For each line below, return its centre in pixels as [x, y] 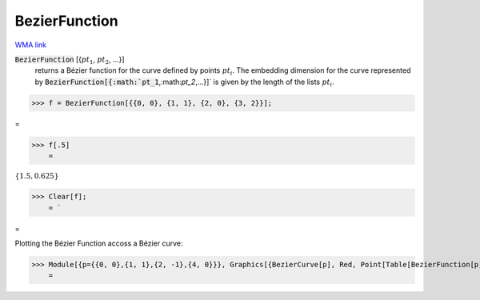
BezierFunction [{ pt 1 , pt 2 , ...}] [70, 60]
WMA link [31, 45]
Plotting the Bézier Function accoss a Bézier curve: [99, 243]
